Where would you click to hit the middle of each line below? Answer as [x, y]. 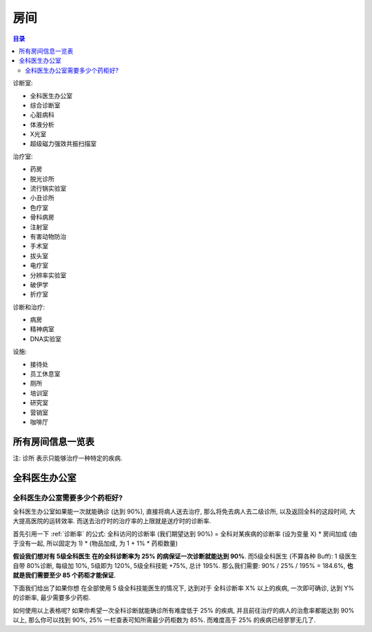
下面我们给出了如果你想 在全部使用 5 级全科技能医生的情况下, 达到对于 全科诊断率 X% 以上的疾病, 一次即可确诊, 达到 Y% [184, 588]
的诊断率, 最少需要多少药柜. [52, 598]
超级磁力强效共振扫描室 [63, 144]
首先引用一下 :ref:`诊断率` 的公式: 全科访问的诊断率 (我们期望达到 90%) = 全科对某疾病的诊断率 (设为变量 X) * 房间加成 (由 [185, 534]
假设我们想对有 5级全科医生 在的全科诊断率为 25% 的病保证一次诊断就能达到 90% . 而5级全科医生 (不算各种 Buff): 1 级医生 [185, 556]
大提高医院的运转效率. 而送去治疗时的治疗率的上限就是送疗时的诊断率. [112, 521]
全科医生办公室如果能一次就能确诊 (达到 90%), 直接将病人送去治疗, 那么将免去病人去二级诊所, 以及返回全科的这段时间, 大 [184, 512]
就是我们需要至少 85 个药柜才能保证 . [64, 576]
